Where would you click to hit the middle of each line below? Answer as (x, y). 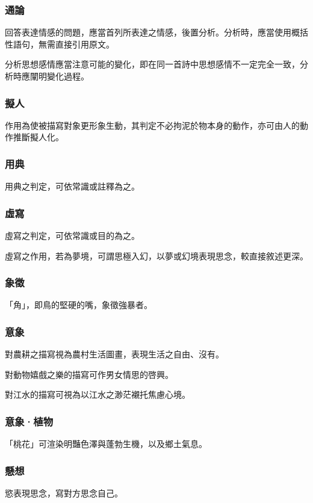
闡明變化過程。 (59, 76)
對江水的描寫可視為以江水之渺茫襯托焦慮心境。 (98, 394)
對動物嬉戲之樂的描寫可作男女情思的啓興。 (89, 374)
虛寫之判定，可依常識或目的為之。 (72, 236)
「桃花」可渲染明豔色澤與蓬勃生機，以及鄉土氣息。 (106, 444)
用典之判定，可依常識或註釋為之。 (72, 186)
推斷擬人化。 (38, 137)
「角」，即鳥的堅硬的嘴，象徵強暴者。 (79, 305)
